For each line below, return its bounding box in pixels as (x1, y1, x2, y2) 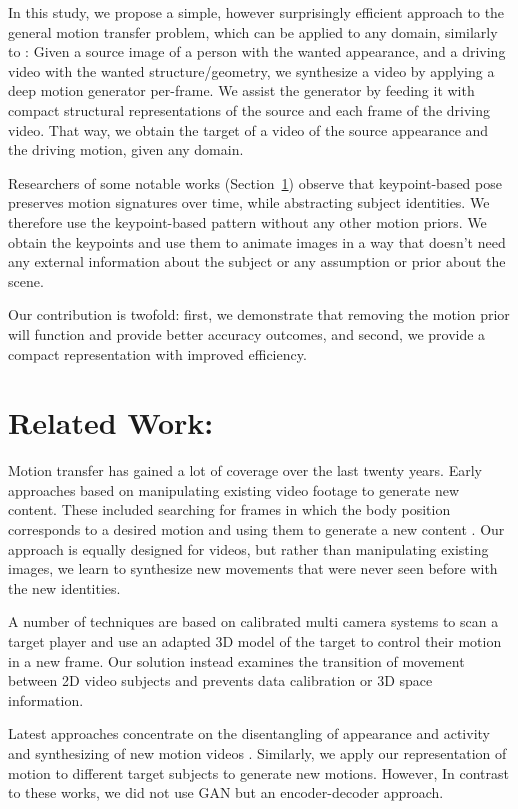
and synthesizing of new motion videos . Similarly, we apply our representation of (8, 742, 507, 763)
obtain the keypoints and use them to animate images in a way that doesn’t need (8, 231, 506, 252)
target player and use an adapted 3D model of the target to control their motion (8, 630, 502, 651)
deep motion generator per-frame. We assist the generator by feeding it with (8, 80, 475, 101)
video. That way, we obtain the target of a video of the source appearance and (8, 119, 489, 140)
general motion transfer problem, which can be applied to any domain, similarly (8, 21, 498, 42)
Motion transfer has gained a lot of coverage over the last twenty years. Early (8, 460, 482, 481)
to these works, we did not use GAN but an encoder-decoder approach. (8, 782, 444, 803)
